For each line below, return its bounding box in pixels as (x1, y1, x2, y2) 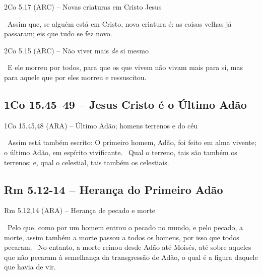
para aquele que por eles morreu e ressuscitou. (4, 72, 147, 82)
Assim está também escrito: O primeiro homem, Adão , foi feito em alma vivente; (7, 137, 256, 148)
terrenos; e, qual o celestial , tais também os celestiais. (4, 157, 169, 167)
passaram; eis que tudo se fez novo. (4, 28, 112, 39)
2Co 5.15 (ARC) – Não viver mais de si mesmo (4, 45, 149, 55)
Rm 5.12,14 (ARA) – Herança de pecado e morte (4, 205, 155, 216)
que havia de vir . (4, 261, 56, 272)
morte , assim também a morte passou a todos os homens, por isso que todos (4, 232, 239, 242)
